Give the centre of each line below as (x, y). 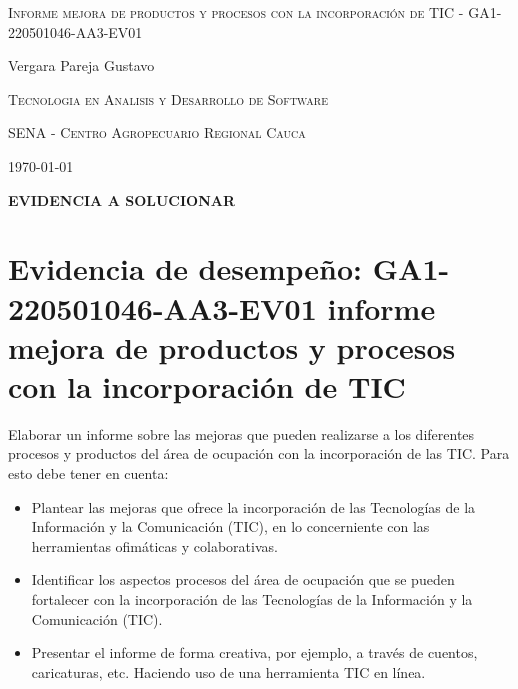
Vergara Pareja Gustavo (81, 65)
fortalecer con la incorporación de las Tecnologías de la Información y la (252, 599)
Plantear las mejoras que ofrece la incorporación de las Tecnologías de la (253, 506)
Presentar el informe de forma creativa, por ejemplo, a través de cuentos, (254, 652)
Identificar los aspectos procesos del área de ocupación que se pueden (243, 579)
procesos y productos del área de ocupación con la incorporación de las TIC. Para (259, 453)
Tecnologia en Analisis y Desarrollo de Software (168, 98)
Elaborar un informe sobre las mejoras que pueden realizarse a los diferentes (241, 433)
